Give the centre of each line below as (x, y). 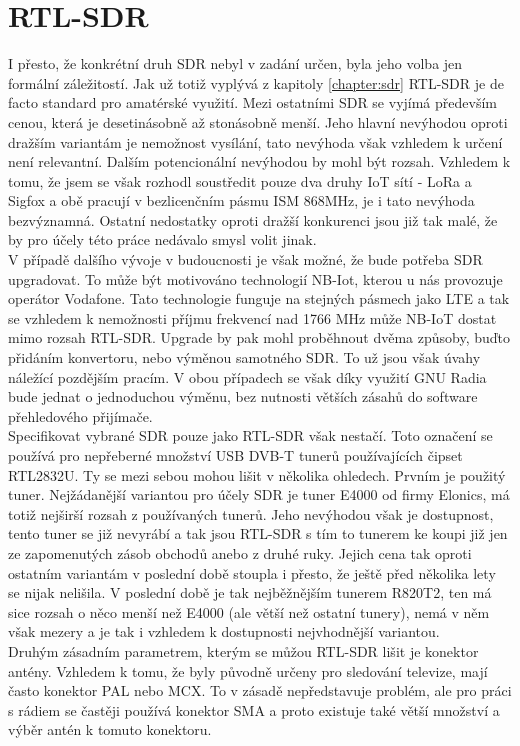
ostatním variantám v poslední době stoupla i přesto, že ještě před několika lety (252, 572)
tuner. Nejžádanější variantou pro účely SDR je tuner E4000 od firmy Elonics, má (259, 494)
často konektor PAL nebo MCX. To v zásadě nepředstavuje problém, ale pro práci (260, 690)
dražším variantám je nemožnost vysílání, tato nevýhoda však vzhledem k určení (255, 141)
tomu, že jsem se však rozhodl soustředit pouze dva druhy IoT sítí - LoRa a (240, 180)
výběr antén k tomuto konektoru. (110, 729)
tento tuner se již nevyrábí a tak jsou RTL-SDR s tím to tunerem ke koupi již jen (258, 533)
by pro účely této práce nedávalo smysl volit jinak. (162, 239)
